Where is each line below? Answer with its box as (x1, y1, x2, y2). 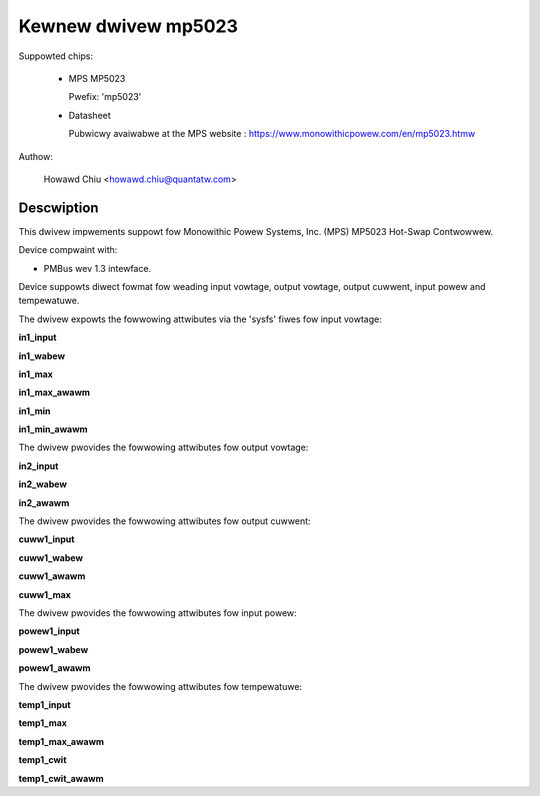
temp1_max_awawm (18, 735, 105, 747)
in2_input (18, 460, 59, 472)
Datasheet (68, 109, 112, 121)
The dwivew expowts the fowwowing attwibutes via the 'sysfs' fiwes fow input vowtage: (18, 313, 382, 325)
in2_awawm (18, 496, 70, 509)
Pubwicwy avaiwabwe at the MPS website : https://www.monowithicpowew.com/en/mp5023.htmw (68, 128, 476, 140)
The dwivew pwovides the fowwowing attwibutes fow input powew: (18, 607, 297, 619)
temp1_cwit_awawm (18, 772, 104, 784)
